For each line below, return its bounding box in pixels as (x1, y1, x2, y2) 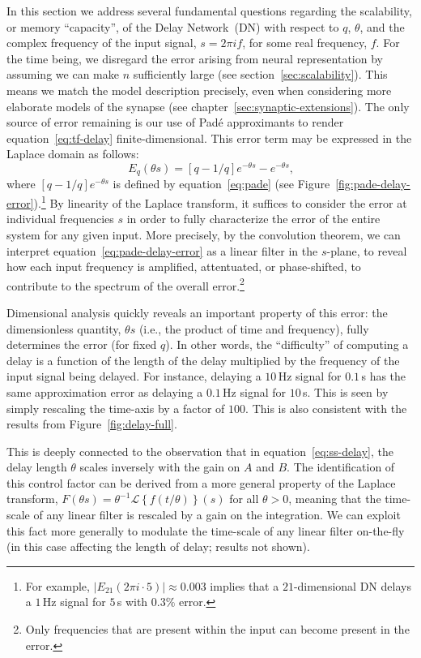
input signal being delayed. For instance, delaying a (6, 368, 262, 385)
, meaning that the (288, 490, 381, 507)
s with (117, 593, 148, 610)
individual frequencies (6, 210, 114, 227)
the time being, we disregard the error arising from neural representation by (6, 49, 383, 67)
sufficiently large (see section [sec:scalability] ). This (133, 66, 388, 83)
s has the (361, 368, 406, 385)
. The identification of (287, 458, 395, 475)
